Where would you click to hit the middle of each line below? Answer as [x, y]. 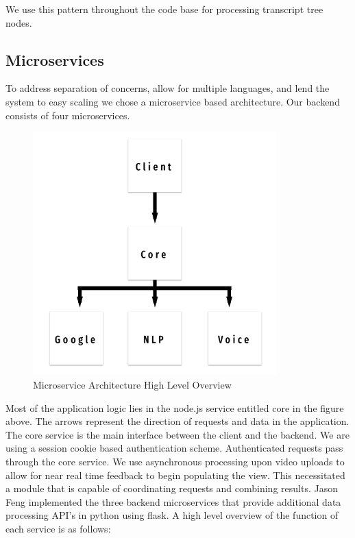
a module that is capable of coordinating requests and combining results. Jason [172, 488]
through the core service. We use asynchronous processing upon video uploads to [175, 461]
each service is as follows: [58, 528]
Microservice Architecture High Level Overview [132, 384]
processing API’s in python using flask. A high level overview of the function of [172, 515]
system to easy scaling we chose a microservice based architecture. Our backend [173, 101]
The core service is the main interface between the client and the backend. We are [177, 434]
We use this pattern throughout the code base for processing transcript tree [164, 9]
